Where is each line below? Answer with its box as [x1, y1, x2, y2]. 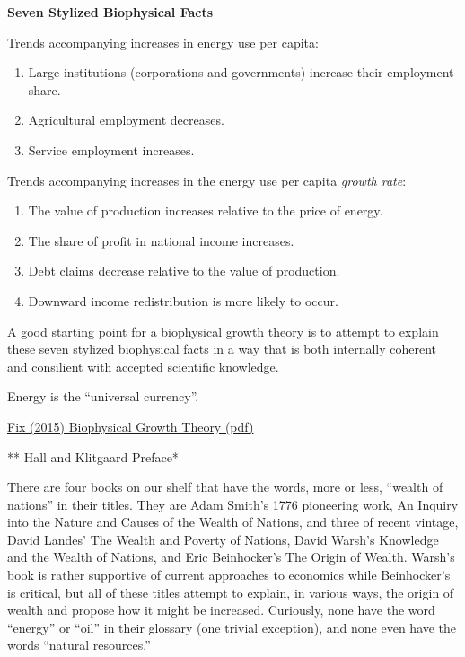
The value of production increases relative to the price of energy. [28, 201, 383, 220]
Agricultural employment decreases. [28, 110, 224, 129]
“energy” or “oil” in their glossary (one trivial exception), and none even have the [7, 618, 457, 636]
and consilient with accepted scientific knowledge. [7, 356, 279, 375]
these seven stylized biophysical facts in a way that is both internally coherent [7, 339, 437, 358]
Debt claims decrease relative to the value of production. [28, 261, 340, 280]
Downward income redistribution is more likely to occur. [28, 291, 338, 310]
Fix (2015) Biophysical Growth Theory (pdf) [7, 416, 254, 435]
